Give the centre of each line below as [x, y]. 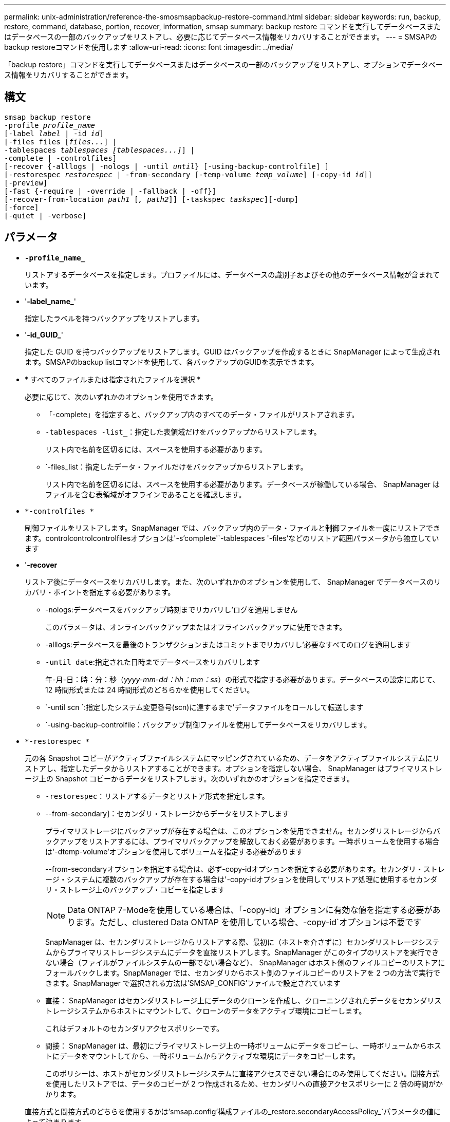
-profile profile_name [50, 125]
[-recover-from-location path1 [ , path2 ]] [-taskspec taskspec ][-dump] [152, 199]
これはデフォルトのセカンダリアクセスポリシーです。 [135, 1028]
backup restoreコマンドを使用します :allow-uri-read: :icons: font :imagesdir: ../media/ [149, 47]
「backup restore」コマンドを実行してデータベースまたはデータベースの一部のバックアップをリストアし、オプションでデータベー [223, 64]
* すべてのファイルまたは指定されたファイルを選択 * [113, 379]
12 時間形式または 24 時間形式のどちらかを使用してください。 [150, 689]
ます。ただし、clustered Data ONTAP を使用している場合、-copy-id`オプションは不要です [249, 922]
